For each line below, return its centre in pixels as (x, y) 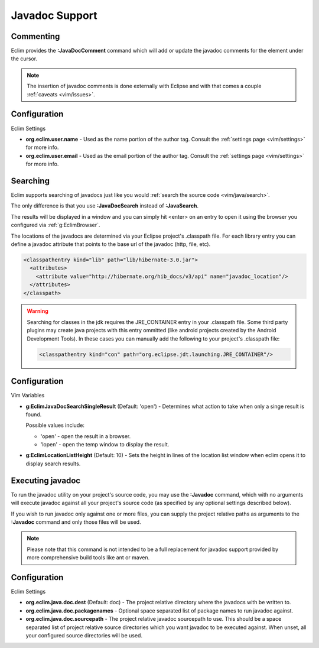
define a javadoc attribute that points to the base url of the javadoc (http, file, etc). (111, 244)
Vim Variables (28, 396)
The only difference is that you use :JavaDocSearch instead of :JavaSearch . (105, 206)
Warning (38, 311)
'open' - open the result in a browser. (86, 436)
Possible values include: (55, 425)
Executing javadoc (46, 480)
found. (34, 414)
